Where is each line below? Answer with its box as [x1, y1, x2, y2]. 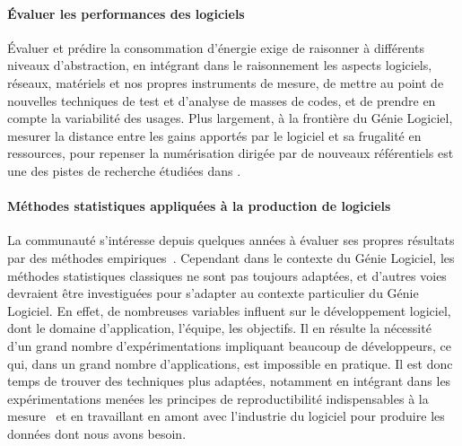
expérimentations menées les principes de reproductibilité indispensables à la [7, 389, 429, 407]
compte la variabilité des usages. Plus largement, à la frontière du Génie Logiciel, [7, 109, 453, 127]
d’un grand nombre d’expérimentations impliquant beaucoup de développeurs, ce [7, 336, 452, 354]
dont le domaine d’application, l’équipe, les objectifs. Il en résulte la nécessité [7, 319, 431, 337]
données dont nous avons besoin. [7, 424, 187, 442]
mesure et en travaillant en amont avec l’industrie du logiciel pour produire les [7, 407, 445, 425]
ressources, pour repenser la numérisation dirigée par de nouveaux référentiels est [7, 144, 454, 162]
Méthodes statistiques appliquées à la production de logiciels [7, 197, 391, 215]
